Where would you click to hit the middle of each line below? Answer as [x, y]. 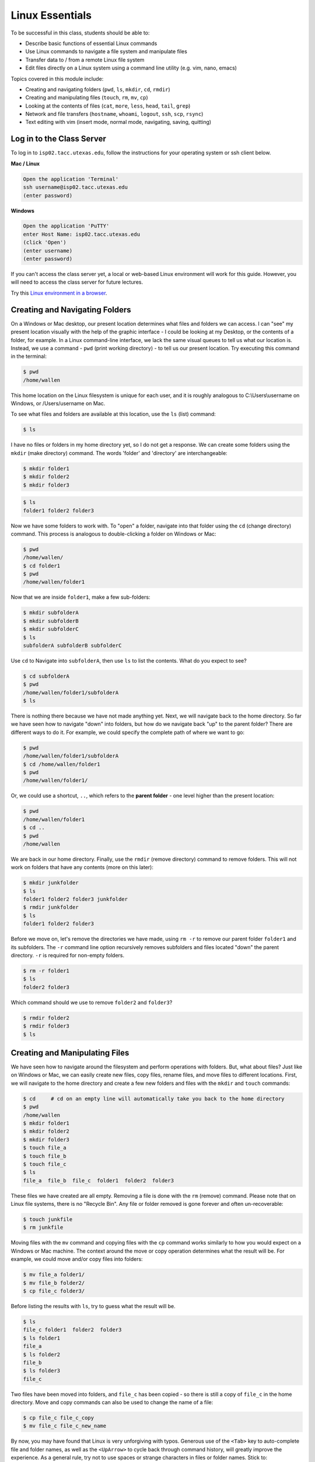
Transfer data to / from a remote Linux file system [85, 60]
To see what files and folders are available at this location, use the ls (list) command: [113, 414]
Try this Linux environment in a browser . [59, 293]
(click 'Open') [45, 242]
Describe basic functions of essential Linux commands [91, 43]
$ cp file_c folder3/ [54, 1291]
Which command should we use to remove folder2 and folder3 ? [92, 1002]
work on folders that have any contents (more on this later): [82, 867]
